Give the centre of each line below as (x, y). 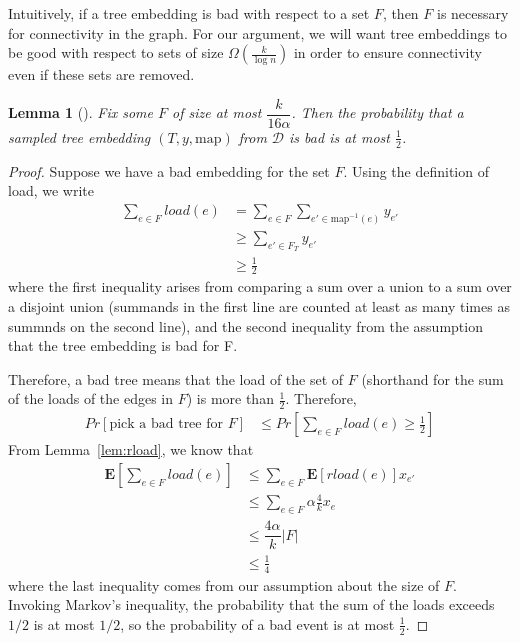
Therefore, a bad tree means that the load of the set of (176, 378)
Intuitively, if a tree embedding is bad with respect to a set (189, 13)
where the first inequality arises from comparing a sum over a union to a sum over (260, 286)
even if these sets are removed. (101, 74)
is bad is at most (339, 136)
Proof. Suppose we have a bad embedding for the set (169, 170)
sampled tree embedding (79, 136)
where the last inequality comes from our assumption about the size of (224, 584)
